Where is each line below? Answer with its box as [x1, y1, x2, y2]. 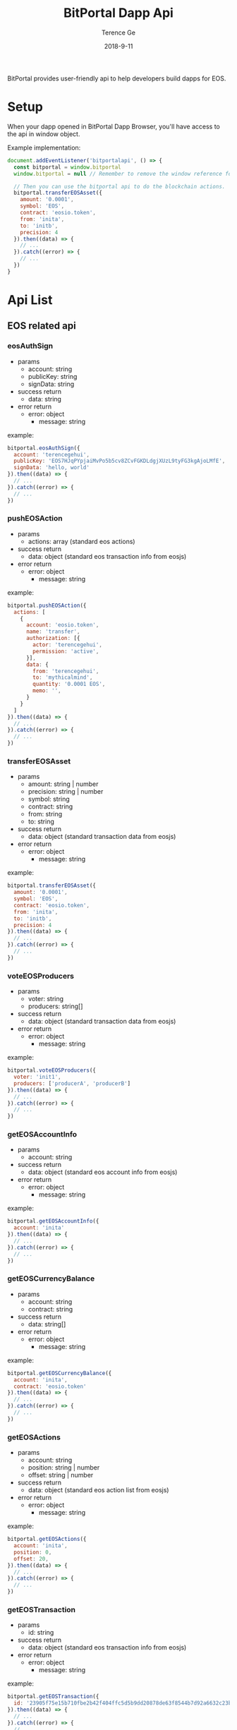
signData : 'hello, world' [13, 464, 90, 471]
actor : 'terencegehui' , [32, 641, 102, 648]
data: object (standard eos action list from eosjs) [28, 1486, 169, 1494]
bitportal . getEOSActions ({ [7, 1536, 87, 1543]
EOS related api [7, 320, 76, 332]
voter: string [28, 995, 64, 1003]
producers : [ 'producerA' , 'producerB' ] [13, 1079, 131, 1087]
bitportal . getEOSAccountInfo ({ [7, 1218, 99, 1225]
